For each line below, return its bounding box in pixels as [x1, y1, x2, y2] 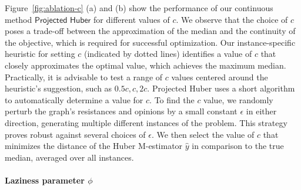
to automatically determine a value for [5, 93, 143, 106]
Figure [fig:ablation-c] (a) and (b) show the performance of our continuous [5, 2, 273, 13]
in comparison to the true [192, 140, 284, 152]
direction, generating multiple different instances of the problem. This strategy [5, 116, 287, 128]
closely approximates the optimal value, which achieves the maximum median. [5, 59, 286, 71]
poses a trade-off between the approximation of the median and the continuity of [5, 25, 296, 37]
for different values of [93, 13, 170, 25]
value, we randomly [203, 93, 273, 106]
